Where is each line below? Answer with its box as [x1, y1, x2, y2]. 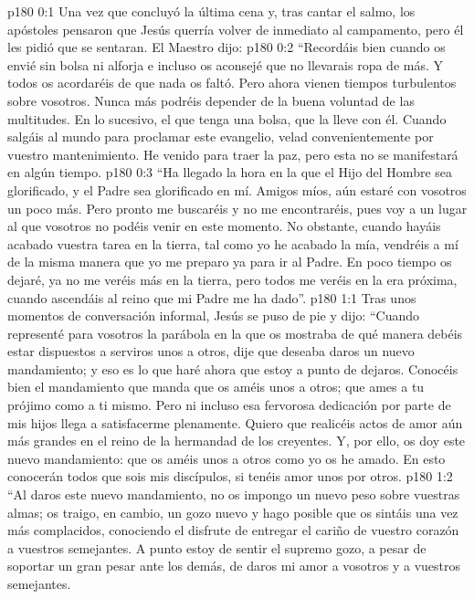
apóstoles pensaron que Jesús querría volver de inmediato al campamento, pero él [7, 19, 464, 38]
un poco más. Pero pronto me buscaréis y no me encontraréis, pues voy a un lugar [7, 198, 468, 217]
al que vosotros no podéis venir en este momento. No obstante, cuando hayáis [7, 216, 441, 236]
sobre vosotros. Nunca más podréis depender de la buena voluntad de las [7, 90, 415, 110]
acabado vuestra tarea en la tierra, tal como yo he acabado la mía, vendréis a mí [7, 234, 458, 253]
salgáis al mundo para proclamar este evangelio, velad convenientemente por [7, 127, 434, 146]
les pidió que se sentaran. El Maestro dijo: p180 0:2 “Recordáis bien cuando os [7, 37, 446, 57]
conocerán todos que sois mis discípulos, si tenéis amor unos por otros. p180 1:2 [7, 467, 453, 486]
